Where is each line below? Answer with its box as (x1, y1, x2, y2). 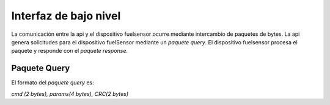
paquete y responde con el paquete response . (11, 47, 128, 55)
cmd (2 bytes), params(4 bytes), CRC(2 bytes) (11, 90, 129, 97)
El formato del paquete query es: (11, 79, 94, 86)
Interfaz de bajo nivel (11, 9, 121, 22)
